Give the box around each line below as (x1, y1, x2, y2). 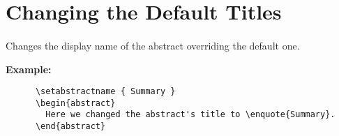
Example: (6, 61, 52, 76)
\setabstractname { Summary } (35, 86, 176, 97)
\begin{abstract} (35, 98, 116, 108)
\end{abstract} (35, 121, 106, 132)
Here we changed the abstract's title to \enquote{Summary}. (45, 109, 336, 120)
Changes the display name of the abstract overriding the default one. (6, 38, 300, 52)
